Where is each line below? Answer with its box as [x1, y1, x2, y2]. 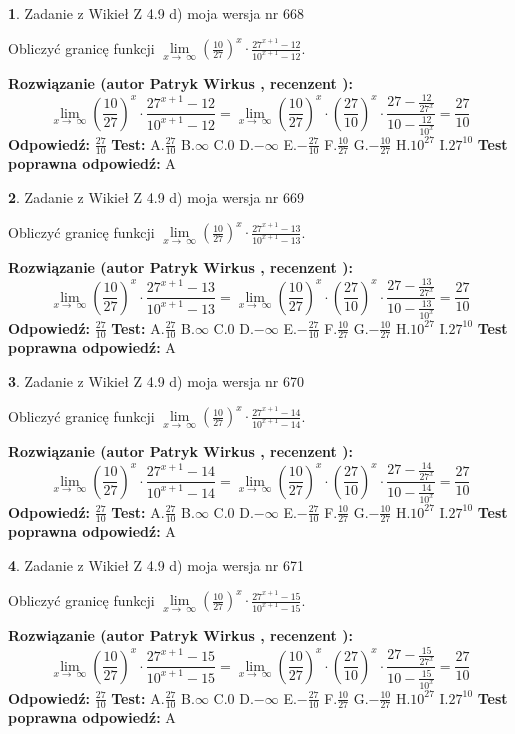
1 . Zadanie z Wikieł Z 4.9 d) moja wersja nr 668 [8, 3, 305, 23]
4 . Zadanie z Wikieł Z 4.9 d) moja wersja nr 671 [8, 554, 305, 575]
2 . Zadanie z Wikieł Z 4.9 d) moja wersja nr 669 [8, 186, 305, 207]
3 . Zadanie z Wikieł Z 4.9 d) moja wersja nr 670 [8, 370, 305, 391]
